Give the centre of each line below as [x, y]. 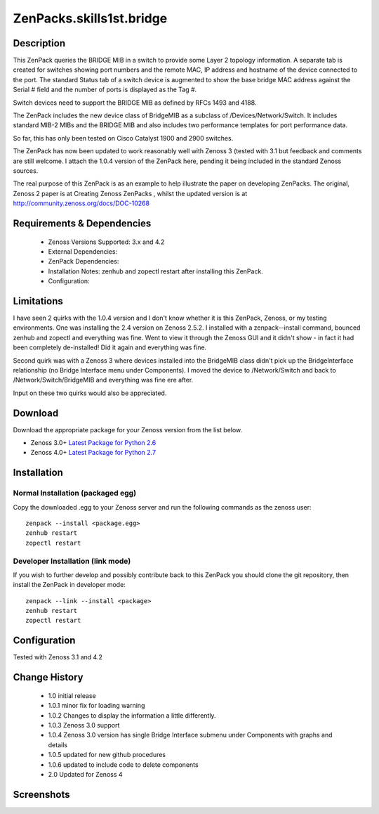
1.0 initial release [72, 695]
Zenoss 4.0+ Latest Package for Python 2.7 [93, 453]
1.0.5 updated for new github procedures [107, 755]
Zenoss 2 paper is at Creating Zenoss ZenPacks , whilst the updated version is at [130, 193]
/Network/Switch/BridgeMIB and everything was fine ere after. [103, 380]
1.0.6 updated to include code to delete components [124, 764]
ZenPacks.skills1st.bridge [90, 18]
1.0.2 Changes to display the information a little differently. [132, 715]
